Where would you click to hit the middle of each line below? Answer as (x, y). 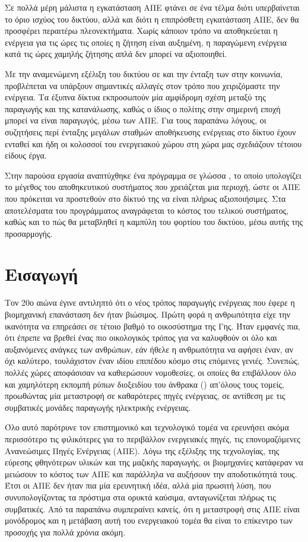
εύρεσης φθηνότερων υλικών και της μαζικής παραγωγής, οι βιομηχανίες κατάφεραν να (154, 462)
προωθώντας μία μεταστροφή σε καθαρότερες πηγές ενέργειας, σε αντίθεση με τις (145, 396)
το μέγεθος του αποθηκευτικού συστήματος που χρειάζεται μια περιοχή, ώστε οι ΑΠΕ (153, 187)
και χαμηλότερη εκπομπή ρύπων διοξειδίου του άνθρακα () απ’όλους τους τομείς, (145, 384)
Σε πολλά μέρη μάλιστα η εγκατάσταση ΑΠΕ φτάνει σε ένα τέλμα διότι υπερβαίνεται (152, 7)
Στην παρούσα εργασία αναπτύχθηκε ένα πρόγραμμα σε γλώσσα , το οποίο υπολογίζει (153, 175)
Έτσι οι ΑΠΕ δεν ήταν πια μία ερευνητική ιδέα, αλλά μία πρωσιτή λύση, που (138, 485)
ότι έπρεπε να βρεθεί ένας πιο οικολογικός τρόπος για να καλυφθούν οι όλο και (141, 337)
